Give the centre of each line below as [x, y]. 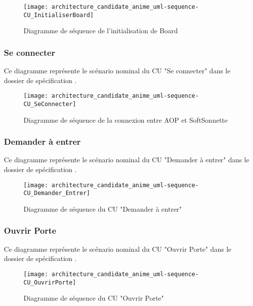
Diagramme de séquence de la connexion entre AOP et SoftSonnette [126, 120]
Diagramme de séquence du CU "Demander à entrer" [103, 208]
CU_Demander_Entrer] [57, 193]
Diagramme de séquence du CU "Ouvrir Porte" [94, 298]
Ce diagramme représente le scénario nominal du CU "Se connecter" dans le [117, 71]
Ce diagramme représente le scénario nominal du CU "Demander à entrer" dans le [127, 160]
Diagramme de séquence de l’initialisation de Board [101, 31]
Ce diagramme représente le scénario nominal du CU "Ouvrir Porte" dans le [118, 249]
